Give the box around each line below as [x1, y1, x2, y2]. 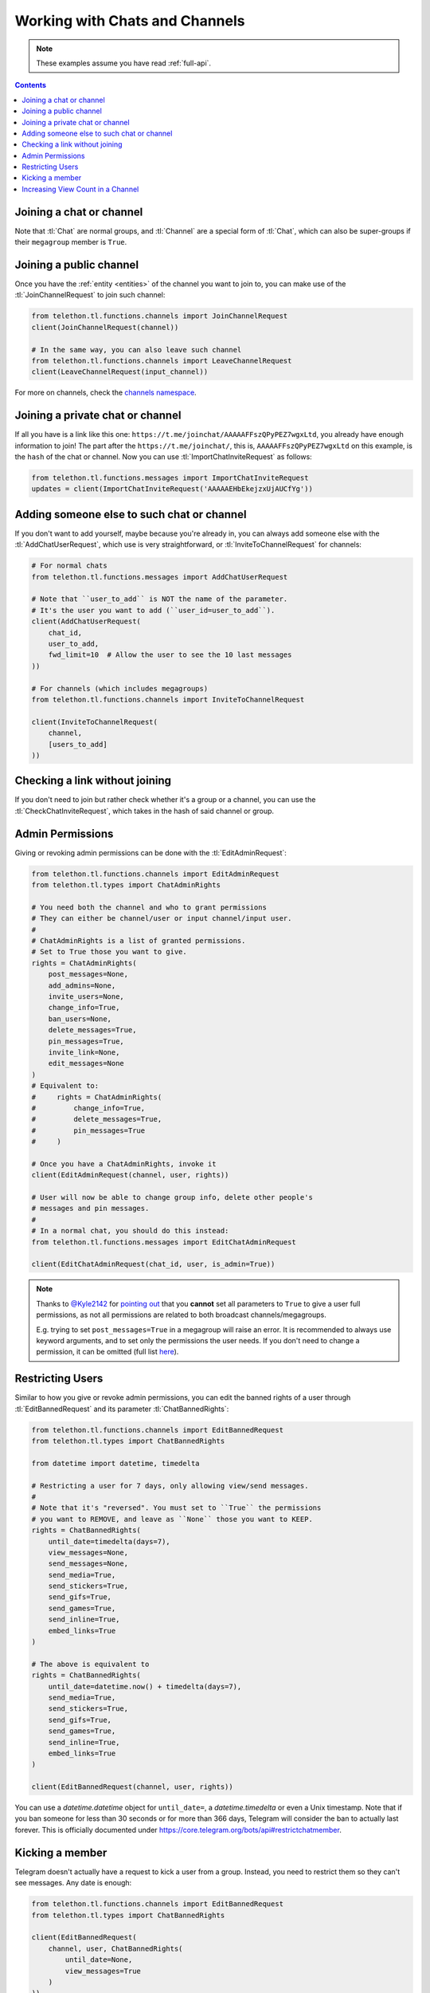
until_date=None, [64, 1956, 133, 1964]
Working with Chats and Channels [14, 12, 245, 29]
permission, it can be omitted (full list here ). [36, 1347, 179, 1357]
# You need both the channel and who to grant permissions [31, 902, 267, 912]
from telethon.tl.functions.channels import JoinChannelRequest [31, 312, 288, 320]
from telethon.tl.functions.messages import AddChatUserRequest [31, 572, 288, 581]
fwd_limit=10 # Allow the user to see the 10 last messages [48, 651, 292, 659]
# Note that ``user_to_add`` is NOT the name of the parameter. [31, 595, 288, 603]
